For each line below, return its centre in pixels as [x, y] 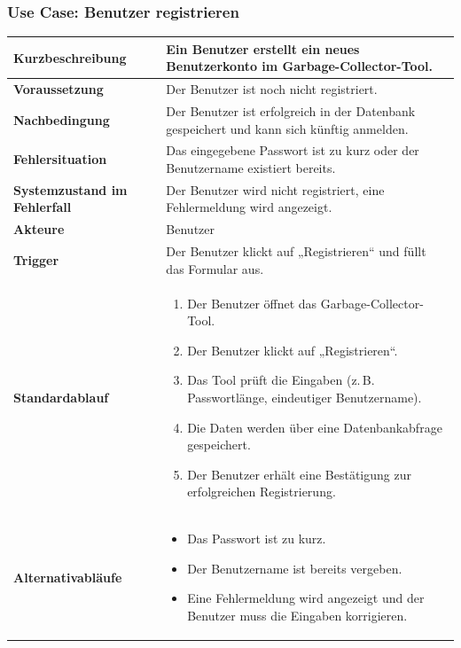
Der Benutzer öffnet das [252, 303]
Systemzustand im [70, 189]
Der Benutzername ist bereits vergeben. [295, 568]
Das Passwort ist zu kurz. [257, 539]
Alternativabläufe [68, 577]
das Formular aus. [215, 268]
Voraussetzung [59, 89]
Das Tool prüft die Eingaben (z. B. [281, 380]
